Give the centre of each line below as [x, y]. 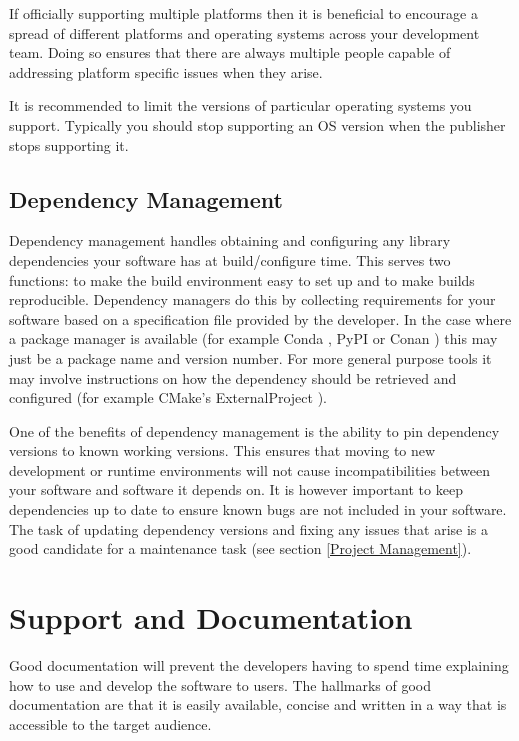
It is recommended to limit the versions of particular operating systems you [240, 105]
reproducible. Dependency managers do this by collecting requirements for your [252, 299]
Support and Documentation [211, 617]
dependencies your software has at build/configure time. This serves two [230, 259]
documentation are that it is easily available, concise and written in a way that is [258, 704]
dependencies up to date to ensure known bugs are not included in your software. [258, 509]
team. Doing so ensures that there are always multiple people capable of [230, 52]
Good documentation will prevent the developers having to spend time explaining [259, 664]
